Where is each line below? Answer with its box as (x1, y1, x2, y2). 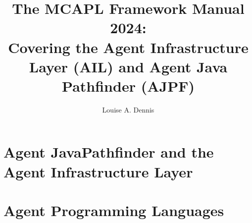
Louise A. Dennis (102, 104, 154, 114)
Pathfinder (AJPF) (62, 75, 195, 96)
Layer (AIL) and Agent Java (29, 56, 228, 76)
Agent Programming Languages (3, 200, 224, 221)
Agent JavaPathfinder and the (3, 142, 214, 162)
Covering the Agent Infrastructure (8, 37, 249, 57)
